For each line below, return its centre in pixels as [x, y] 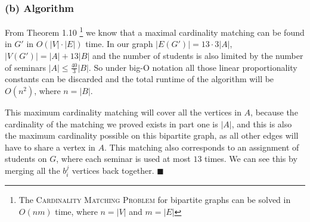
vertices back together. [113, 171]
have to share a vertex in [50, 147]
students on [26, 159]
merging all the [32, 171]
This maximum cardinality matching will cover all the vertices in [123, 112]
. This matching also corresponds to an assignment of [201, 147]
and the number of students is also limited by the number [198, 56]
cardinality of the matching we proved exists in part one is [111, 123]
